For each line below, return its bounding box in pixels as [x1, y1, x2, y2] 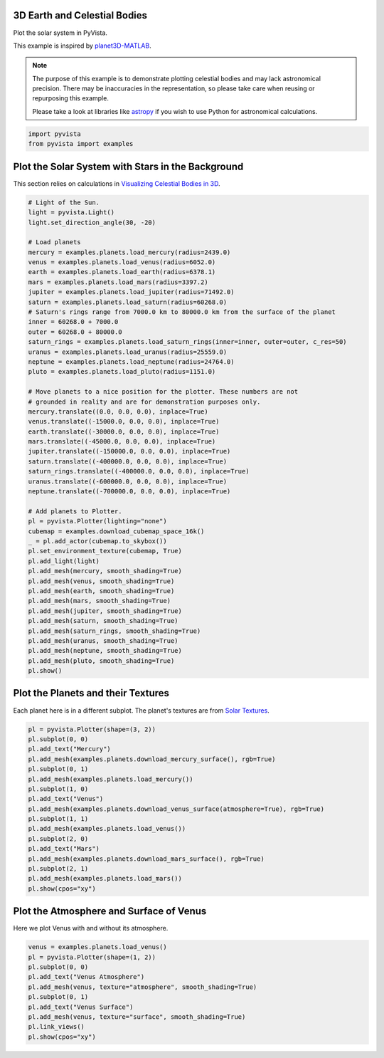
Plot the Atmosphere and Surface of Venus [13, 905, 207, 918]
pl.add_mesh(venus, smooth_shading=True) [28, 577, 175, 585]
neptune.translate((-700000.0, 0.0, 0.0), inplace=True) [28, 488, 231, 496]
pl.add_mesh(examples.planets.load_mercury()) [28, 775, 193, 783]
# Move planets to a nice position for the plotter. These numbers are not [28, 388, 299, 396]
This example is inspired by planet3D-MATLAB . [13, 41, 152, 50]
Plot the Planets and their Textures [13, 687, 170, 699]
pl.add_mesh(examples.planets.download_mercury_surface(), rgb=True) [28, 755, 276, 763]
